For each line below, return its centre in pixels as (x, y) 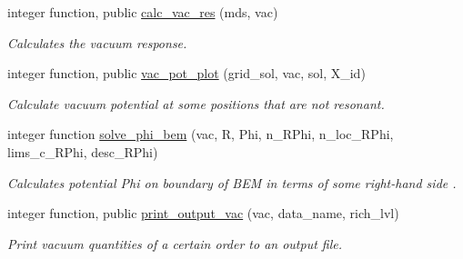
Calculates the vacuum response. (97, 42)
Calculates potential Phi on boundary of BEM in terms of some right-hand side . (232, 182)
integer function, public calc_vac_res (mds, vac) (143, 12)
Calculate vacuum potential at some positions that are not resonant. (196, 103)
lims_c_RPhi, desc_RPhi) (83, 151)
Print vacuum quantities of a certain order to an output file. (175, 243)
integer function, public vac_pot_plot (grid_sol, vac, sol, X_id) (186, 73)
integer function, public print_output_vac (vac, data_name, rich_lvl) (203, 213)
